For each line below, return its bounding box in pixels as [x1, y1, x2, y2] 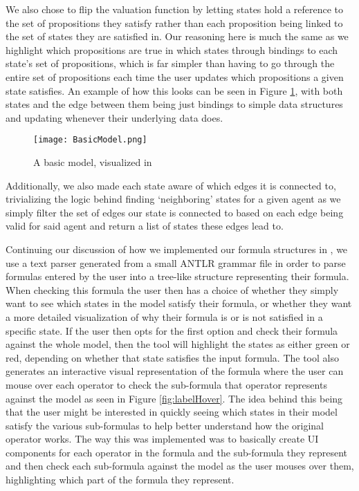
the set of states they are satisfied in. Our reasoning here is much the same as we [6, 29, 349, 44]
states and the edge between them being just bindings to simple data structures [6, 97, 343, 111]
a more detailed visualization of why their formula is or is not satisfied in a [6, 309, 323, 324]
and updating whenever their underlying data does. [6, 110, 223, 124]
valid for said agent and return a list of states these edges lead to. [6, 219, 284, 233]
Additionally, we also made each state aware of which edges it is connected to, [6, 178, 336, 192]
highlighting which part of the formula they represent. [6, 472, 234, 487]
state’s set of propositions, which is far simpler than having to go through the [6, 56, 335, 71]
